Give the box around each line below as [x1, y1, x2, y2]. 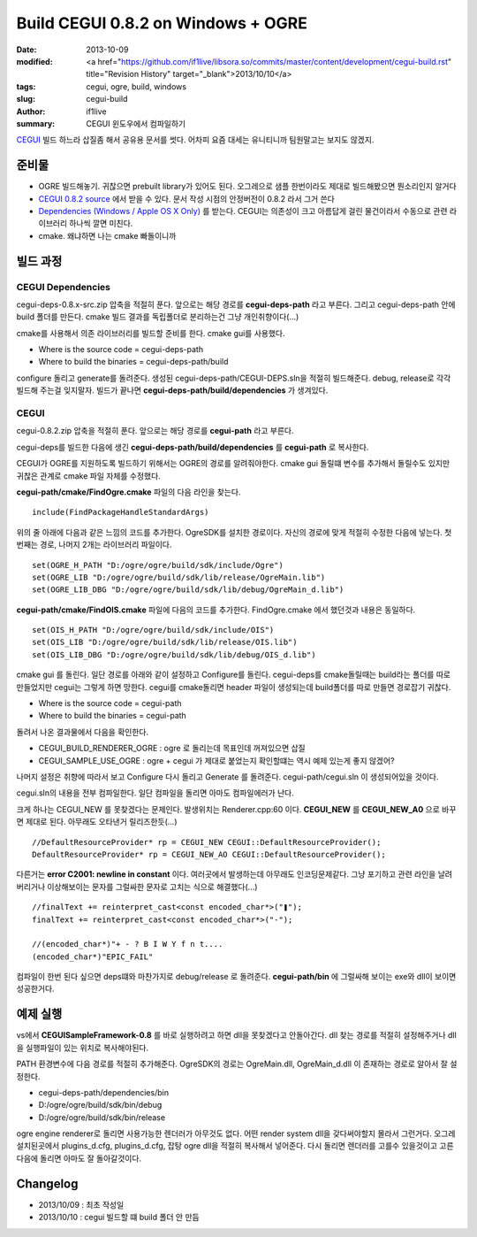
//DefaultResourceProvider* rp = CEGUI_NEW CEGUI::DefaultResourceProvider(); [32, 837, 382, 847]
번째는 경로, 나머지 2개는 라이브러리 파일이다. [16, 540, 172, 550]
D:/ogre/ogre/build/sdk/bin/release [38, 1111, 166, 1123]
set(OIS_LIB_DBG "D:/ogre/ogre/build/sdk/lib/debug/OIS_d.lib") [32, 649, 317, 659]
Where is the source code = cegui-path [38, 698, 182, 709]
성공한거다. [16, 983, 55, 995]
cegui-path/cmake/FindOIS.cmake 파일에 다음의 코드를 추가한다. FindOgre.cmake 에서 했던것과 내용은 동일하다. [16, 604, 416, 615]
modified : [16, 56, 53, 66]
